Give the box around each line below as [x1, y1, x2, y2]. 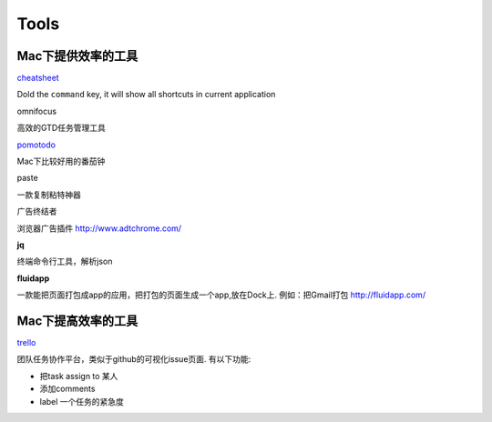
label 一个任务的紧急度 [39, 396, 125, 407]
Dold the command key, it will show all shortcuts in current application [16, 89, 276, 100]
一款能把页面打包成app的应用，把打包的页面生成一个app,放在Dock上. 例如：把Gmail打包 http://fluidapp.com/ [16, 289, 426, 300]
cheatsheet [16, 73, 59, 84]
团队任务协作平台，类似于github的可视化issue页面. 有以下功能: [16, 354, 251, 365]
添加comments [39, 383, 96, 395]
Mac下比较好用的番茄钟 [16, 156, 106, 167]
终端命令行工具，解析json [16, 256, 113, 267]
